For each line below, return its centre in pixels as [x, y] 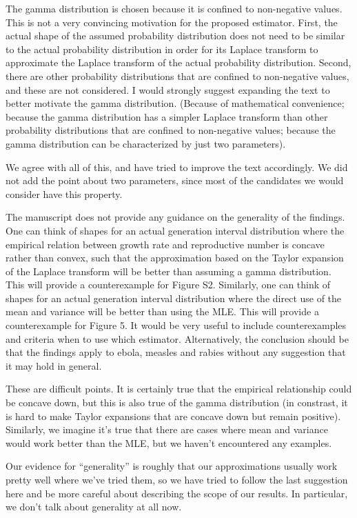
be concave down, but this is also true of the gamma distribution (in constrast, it [177, 402]
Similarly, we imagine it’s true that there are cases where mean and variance [167, 429]
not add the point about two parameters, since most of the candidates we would [175, 180]
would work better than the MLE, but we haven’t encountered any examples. [169, 442]
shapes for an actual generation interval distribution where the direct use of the [174, 298]
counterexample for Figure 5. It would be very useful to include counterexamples [176, 325]
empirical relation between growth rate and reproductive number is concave [165, 244]
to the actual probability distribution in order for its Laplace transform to [162, 49]
